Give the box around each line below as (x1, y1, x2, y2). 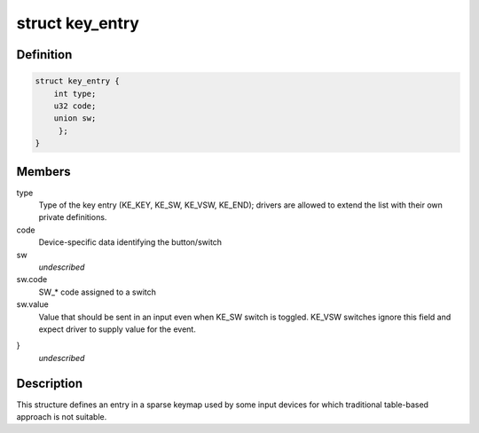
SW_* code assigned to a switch (38, 287, 157, 297)
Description (16, 375, 83, 390)
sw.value (16, 299, 49, 310)
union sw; (53, 114, 97, 123)
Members (16, 164, 71, 179)
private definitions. (38, 212, 107, 223)
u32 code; (53, 100, 97, 111)
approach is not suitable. (16, 411, 107, 421)
